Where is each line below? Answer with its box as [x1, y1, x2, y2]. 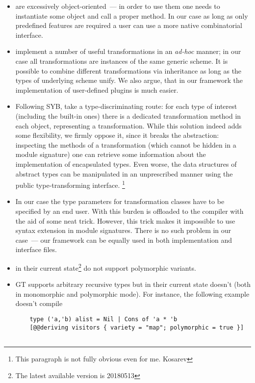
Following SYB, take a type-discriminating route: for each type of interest [15, 101, 237, 111]
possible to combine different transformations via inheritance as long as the [15, 65, 242, 76]
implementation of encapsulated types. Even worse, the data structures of [15, 158, 237, 169]
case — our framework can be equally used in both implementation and [15, 234, 232, 245]
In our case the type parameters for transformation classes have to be [15, 196, 225, 206]
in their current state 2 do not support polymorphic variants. [15, 261, 196, 273]
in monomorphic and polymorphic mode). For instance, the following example [15, 288, 250, 299]
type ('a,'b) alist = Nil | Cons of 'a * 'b [29, 315, 178, 323]
